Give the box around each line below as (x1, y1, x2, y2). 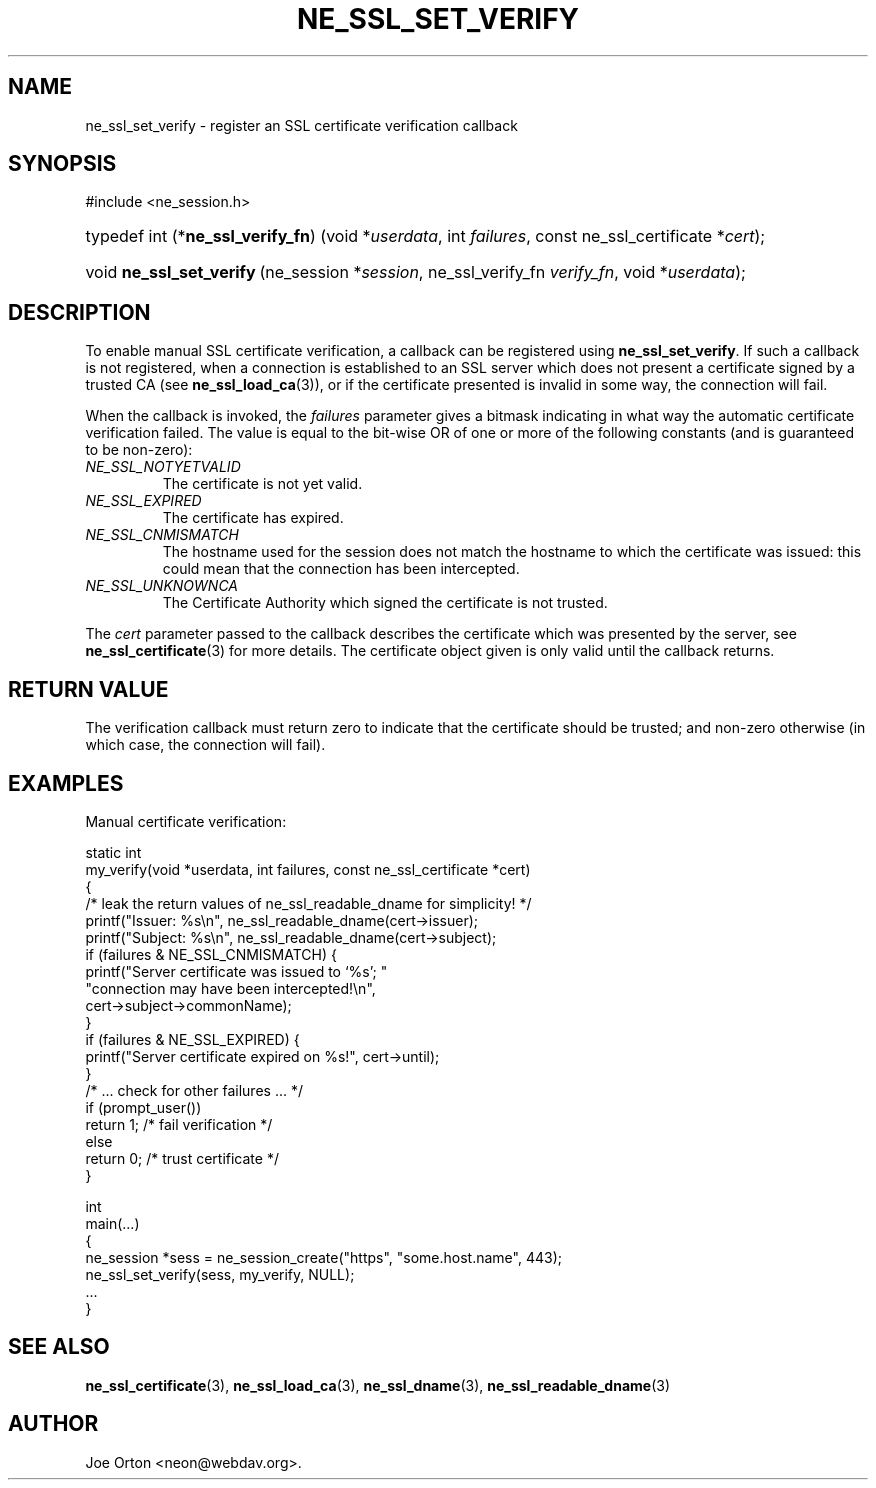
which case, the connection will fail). (85, 736, 326, 754)
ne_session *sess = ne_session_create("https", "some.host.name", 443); (85, 1248, 562, 1266)
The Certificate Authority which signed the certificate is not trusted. (162, 594, 608, 612)
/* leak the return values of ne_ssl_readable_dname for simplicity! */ (85, 894, 532, 912)
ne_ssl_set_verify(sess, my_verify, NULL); (85, 1265, 355, 1283)
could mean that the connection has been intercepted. (162, 560, 520, 578)
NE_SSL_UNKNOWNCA (85, 577, 238, 595)
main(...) (85, 1214, 140, 1232)
